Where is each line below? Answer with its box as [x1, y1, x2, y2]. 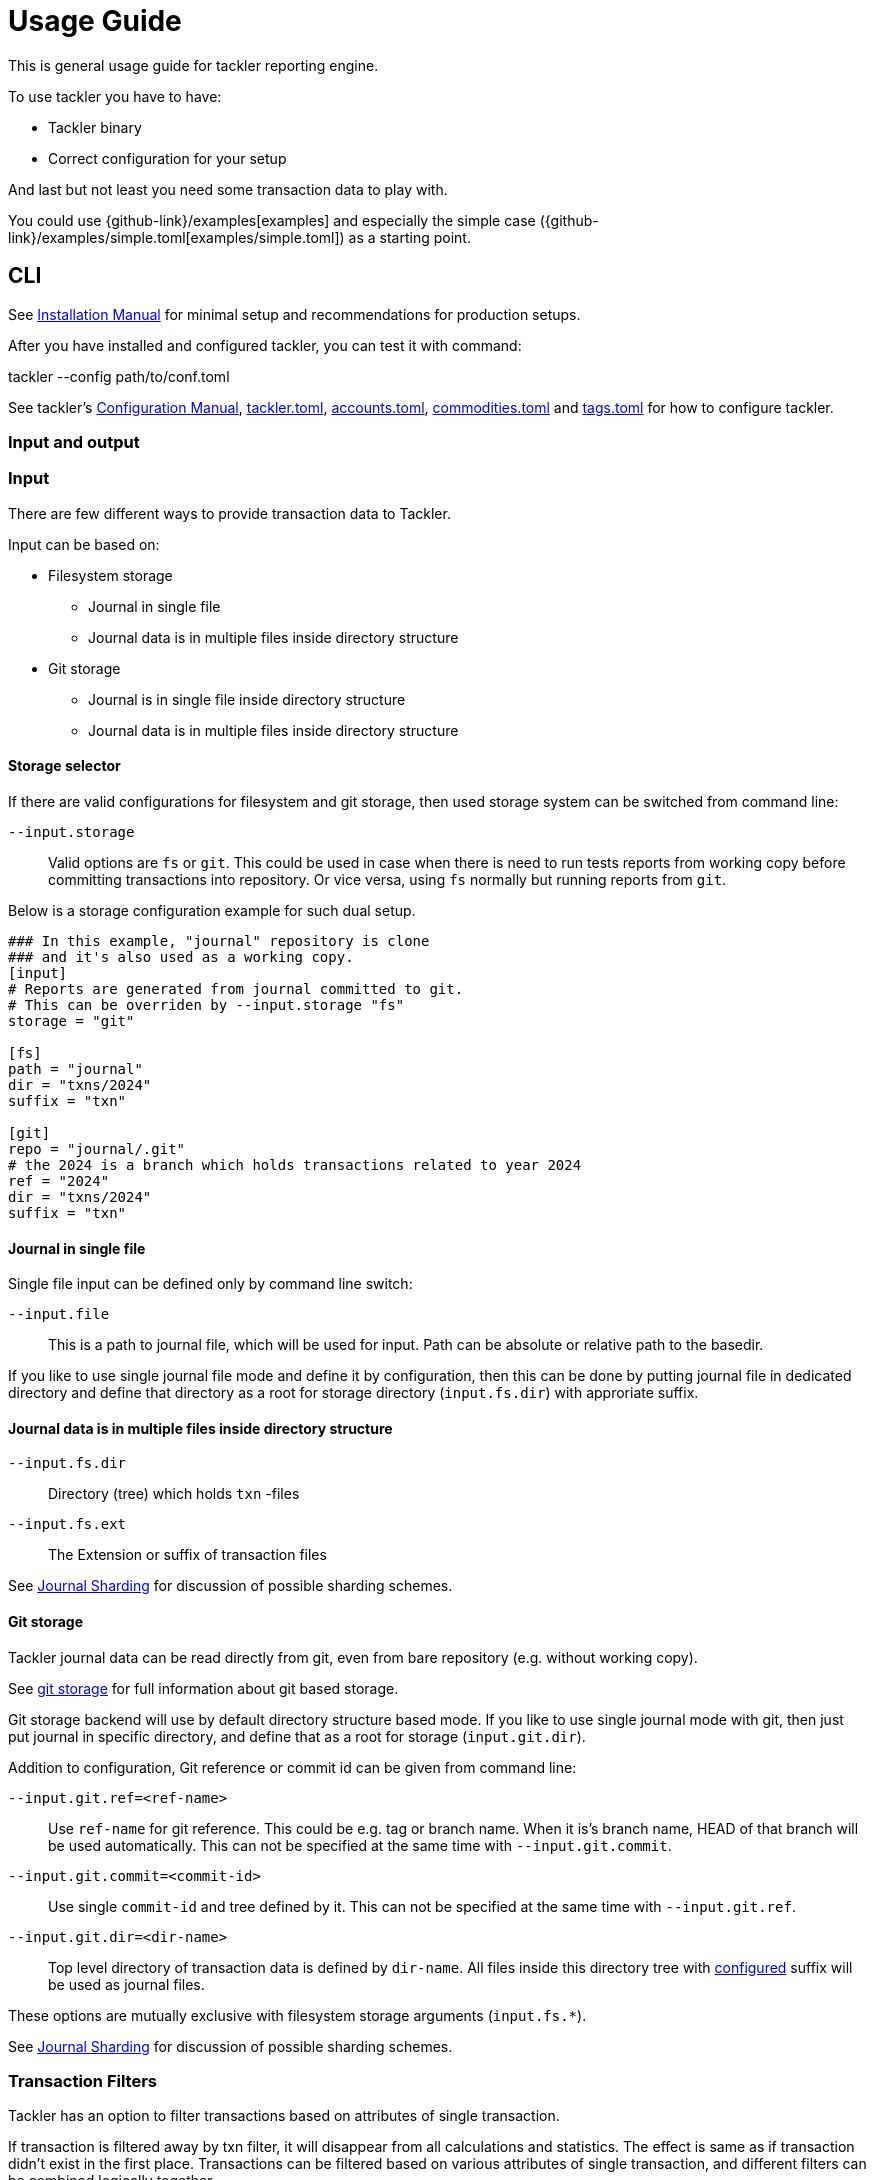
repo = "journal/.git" [8, 1140, 186, 1157]
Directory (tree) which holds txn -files [48, 1485, 300, 1503]
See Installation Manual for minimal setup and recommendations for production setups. [8, 305, 581, 323]
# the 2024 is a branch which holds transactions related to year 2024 [8, 1156, 582, 1173]
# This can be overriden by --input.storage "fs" [8, 996, 405, 1013]
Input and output [8, 431, 140, 452]
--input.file [8, 1306, 110, 1323]
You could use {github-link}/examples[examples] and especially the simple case [8, 211, 536, 229]
